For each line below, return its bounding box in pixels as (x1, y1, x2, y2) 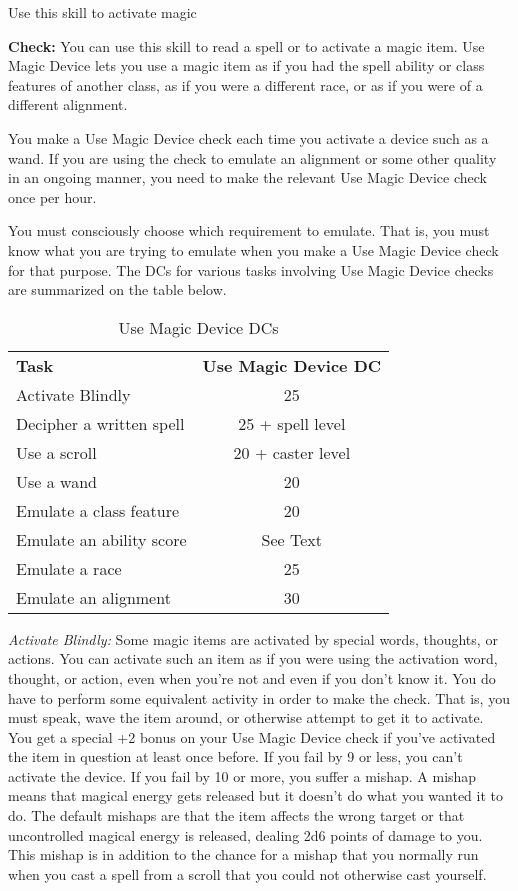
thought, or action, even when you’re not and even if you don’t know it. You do (8, 667, 496, 688)
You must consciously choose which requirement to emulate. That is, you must (8, 220, 490, 241)
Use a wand (16, 469, 97, 493)
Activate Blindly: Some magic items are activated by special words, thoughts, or (8, 628, 498, 649)
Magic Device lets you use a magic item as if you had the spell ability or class (8, 55, 485, 76)
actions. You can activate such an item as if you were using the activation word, (8, 648, 498, 669)
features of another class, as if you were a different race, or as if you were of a (8, 74, 483, 95)
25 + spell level (238, 411, 346, 435)
